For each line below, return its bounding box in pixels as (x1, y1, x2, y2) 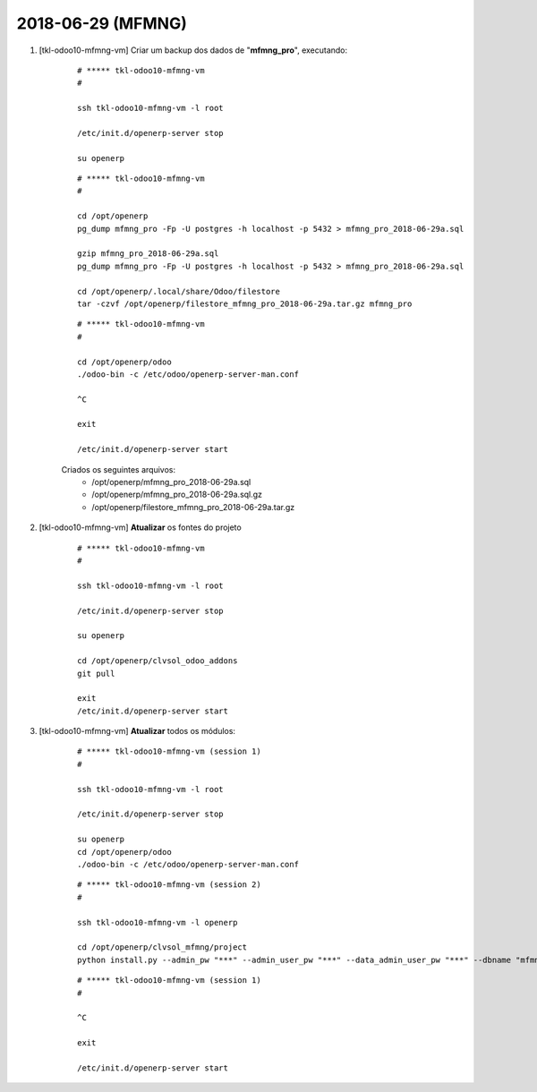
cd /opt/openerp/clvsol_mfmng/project (77, 943, 248, 952)
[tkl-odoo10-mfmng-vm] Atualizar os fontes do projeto (38, 522, 242, 533)
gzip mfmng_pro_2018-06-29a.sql (77, 249, 219, 259)
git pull (77, 668, 115, 678)
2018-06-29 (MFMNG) (16, 13, 187, 33)
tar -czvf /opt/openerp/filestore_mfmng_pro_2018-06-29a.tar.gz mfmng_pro (77, 298, 413, 309)
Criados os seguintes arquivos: (61, 464, 176, 474)
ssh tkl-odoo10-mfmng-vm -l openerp (77, 917, 238, 927)
